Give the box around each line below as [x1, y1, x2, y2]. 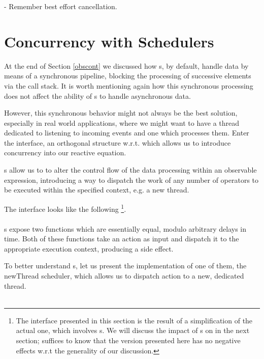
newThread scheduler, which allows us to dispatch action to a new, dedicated [4, 270, 244, 281]
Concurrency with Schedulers [4, 31, 214, 51]
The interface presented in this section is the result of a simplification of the [16, 315, 253, 325]
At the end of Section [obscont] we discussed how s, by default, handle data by [4, 60, 249, 71]
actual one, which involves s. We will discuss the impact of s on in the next [16, 325, 250, 336]
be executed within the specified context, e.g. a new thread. [4, 184, 189, 195]
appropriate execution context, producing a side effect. [4, 243, 174, 254]
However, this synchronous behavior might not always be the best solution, [4, 107, 238, 118]
